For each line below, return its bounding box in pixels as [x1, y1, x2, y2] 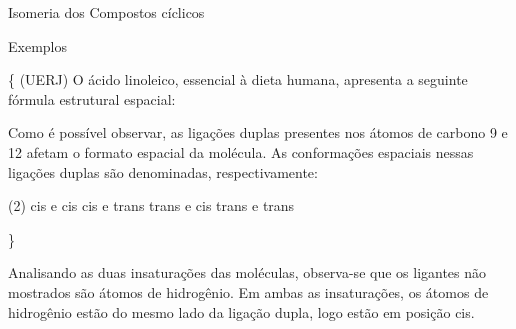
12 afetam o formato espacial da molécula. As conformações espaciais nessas [8, 141, 474, 162]
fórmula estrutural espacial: [8, 88, 176, 109]
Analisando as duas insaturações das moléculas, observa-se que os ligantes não [8, 262, 487, 283]
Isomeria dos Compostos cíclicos [8, 2, 205, 22]
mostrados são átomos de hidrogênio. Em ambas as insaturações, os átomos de [8, 281, 489, 302]
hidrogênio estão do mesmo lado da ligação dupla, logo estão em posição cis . [8, 301, 475, 322]
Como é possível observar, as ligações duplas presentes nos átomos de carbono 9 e [8, 122, 508, 143]
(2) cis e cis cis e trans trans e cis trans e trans [8, 195, 295, 216]
